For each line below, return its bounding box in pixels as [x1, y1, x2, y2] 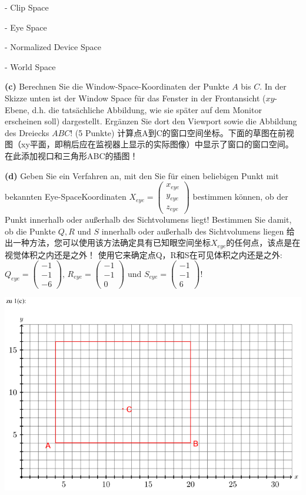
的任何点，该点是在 [226, 236, 301, 249]
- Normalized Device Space [5, 41, 101, 53]
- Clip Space [5, 1, 49, 13]
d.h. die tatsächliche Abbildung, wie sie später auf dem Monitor [32, 103, 262, 115]
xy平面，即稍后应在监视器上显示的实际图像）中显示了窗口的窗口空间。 [21, 138, 294, 150]
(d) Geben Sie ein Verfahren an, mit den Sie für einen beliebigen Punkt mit [5, 169, 279, 181]
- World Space [5, 60, 56, 72]
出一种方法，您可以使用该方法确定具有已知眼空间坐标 [5, 236, 211, 249]
